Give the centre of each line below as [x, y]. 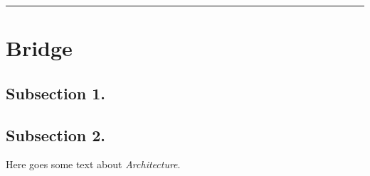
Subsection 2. [55, 134]
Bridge [39, 48]
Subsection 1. [55, 93]
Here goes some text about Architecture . [93, 164]
